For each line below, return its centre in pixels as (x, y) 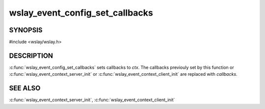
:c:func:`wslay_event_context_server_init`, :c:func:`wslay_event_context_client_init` (92, 100)
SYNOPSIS (26, 30)
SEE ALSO (25, 88)
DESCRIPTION (31, 55)
